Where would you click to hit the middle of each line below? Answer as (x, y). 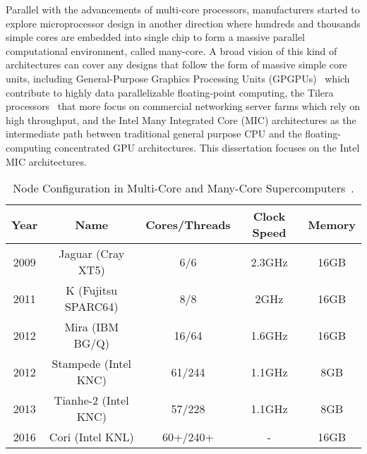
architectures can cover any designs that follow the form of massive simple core (176, 65)
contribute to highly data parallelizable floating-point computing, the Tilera (170, 92)
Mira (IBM (92, 327)
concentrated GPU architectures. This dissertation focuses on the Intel (207, 147)
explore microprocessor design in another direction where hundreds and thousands (183, 23)
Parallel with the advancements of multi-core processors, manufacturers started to (183, 9)
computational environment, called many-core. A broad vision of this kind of (172, 50)
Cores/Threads (188, 224)
